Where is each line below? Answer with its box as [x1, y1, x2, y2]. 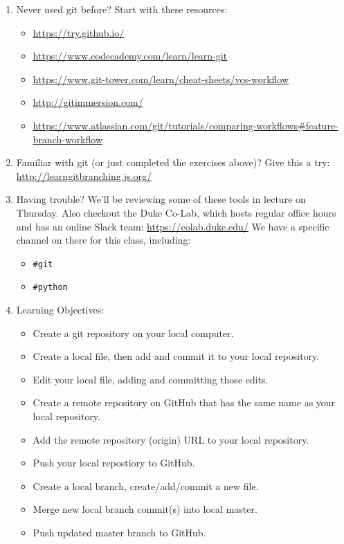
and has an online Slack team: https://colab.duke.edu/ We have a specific [16, 219, 329, 233]
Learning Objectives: [16, 302, 105, 317]
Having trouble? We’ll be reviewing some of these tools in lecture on [16, 192, 306, 206]
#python [33, 282, 68, 293]
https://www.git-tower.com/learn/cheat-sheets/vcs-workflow [33, 71, 289, 86]
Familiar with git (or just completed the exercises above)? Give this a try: [16, 155, 330, 170]
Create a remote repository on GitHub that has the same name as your [33, 395, 336, 410]
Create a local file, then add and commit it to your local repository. [33, 349, 320, 363]
